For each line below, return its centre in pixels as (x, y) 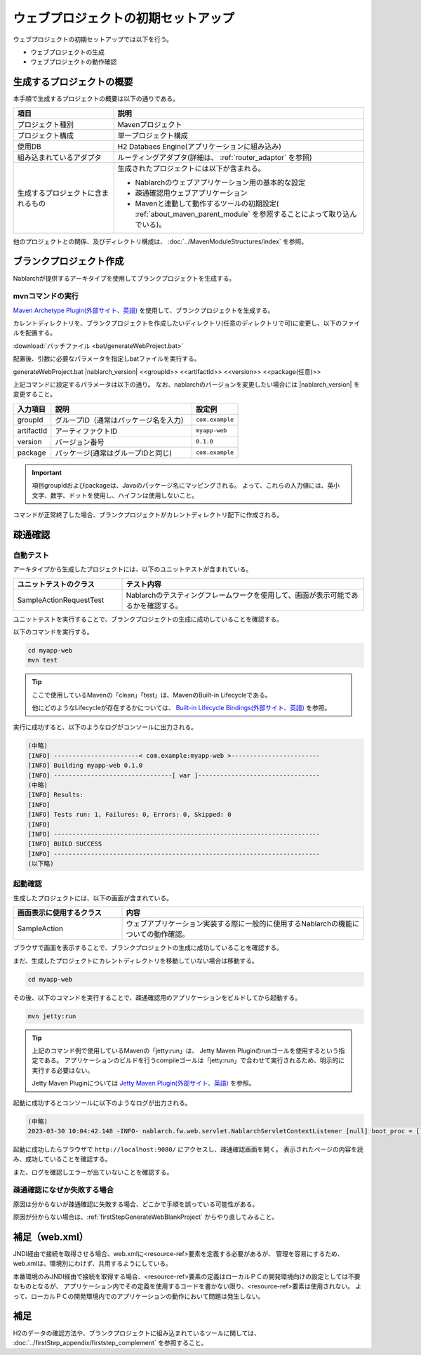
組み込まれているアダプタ (59, 157)
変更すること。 (34, 394)
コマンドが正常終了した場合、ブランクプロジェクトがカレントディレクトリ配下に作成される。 (148, 514)
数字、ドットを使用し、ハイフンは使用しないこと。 (124, 495)
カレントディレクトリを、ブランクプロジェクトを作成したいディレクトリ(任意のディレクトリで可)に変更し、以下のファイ (187, 323)
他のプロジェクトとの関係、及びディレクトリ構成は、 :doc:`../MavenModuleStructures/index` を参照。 (160, 241)
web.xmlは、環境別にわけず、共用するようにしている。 (92, 1264)
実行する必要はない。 (63, 1070)
